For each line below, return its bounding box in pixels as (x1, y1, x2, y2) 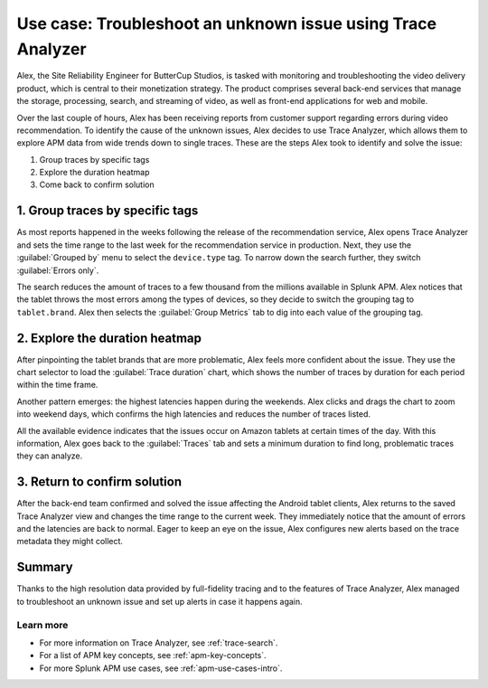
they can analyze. (16, 450, 83, 461)
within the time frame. (16, 380, 99, 391)
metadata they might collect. (16, 536, 124, 547)
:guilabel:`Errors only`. (16, 265, 99, 276)
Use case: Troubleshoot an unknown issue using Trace (16, 14, 437, 33)
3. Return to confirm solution (16, 475, 183, 490)
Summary (16, 560, 73, 575)
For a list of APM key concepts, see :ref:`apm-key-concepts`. (39, 650, 267, 661)
